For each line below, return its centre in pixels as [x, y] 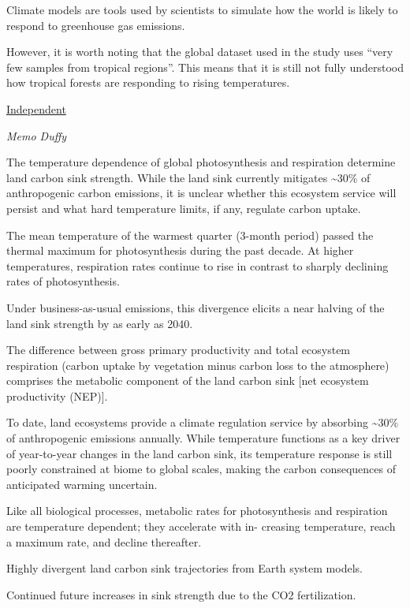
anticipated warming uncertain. [82, 484]
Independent [36, 108]
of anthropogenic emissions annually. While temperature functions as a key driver [203, 438]
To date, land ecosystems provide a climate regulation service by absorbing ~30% [203, 422]
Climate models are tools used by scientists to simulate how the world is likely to [202, 9]
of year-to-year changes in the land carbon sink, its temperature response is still [199, 453]
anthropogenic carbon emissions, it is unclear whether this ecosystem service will [201, 193]
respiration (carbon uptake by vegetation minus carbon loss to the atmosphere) [198, 365]
